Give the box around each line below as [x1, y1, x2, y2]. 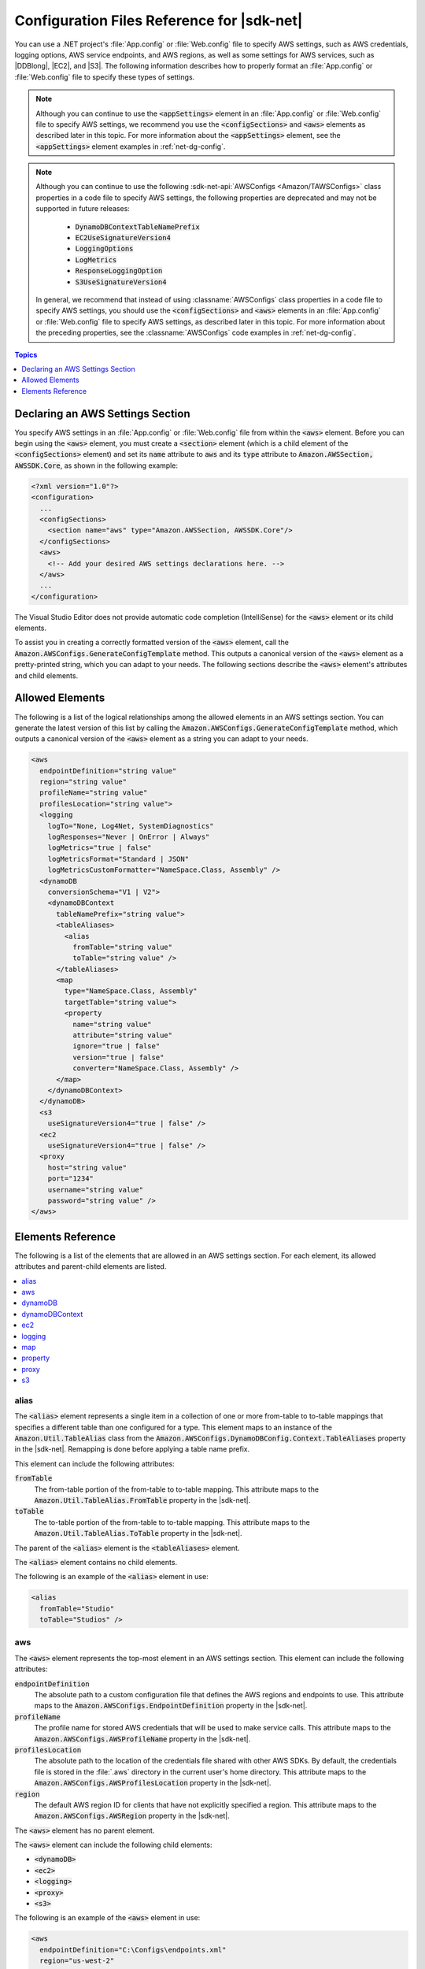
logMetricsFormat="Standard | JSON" [47, 855, 189, 863]
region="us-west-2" [39, 1956, 115, 1965]
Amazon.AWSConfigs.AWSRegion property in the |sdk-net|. [34, 1811, 230, 1821]
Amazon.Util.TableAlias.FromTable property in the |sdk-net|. [34, 1495, 251, 1504]
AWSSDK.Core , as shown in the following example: [14, 461, 179, 470]
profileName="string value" [39, 788, 148, 797]
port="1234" [47, 1174, 94, 1183]
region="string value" [39, 777, 128, 787]
